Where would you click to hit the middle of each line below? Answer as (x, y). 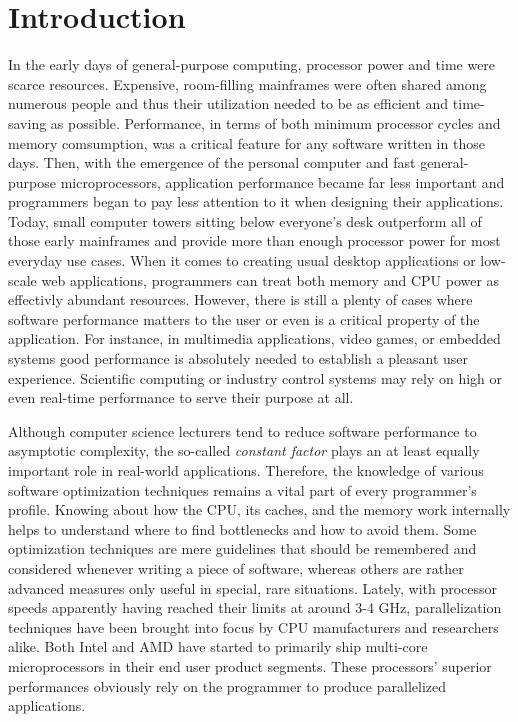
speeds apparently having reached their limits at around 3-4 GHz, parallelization (255, 607)
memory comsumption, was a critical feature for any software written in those (246, 142)
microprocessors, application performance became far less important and (282, 181)
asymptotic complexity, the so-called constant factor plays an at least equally (244, 450)
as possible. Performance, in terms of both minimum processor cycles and (275, 122)
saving (27, 122)
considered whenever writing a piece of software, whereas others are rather (236, 567)
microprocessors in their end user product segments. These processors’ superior (250, 665)
